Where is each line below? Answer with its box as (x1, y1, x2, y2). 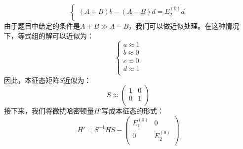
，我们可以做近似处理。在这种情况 (128, 21, 240, 31)
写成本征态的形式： (102, 106, 164, 116)
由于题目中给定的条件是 (4, 21, 80, 31)
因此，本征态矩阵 (4, 74, 59, 85)
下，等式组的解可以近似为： (4, 30, 94, 40)
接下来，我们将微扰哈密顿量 (4, 106, 94, 116)
